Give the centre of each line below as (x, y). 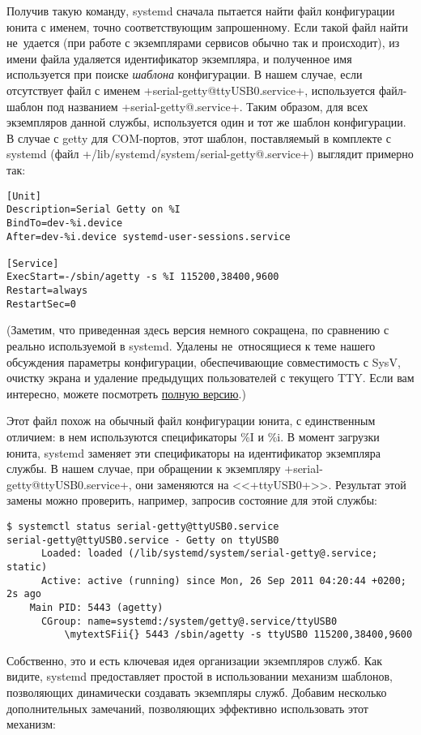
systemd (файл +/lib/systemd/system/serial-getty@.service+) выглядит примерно (210, 154)
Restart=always (47, 291)
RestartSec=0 (41, 304)
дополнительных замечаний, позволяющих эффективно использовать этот (187, 708)
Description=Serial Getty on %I (94, 210)
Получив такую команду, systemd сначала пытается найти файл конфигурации (201, 11)
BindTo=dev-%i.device (65, 223)
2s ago (24, 594)
